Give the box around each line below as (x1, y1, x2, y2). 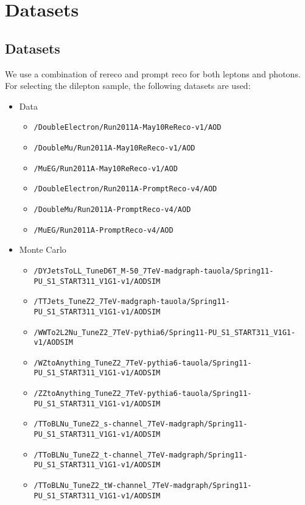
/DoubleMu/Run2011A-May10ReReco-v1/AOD (33, 144, 195, 153)
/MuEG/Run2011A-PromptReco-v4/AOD (33, 225, 174, 235)
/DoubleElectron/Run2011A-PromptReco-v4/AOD (33, 185, 217, 194)
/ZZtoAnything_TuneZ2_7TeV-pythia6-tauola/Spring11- (33, 389, 252, 398)
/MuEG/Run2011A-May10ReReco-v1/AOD (33, 164, 178, 173)
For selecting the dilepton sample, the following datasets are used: (5, 79, 251, 92)
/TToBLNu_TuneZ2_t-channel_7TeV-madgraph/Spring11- (33, 450, 248, 459)
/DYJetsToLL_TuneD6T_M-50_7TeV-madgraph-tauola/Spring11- (33, 266, 274, 275)
